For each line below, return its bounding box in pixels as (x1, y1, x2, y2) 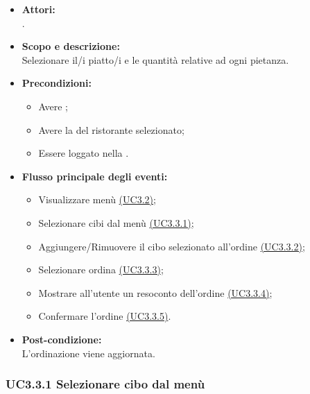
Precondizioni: (21, 76, 92, 90)
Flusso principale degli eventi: (21, 169, 168, 183)
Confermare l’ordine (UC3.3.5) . (38, 309, 171, 323)
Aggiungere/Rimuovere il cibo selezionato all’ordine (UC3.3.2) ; (38, 239, 305, 253)
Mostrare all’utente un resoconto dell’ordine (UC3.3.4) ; (38, 285, 273, 300)
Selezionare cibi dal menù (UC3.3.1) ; (38, 215, 194, 230)
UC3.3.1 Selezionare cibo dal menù (6, 375, 205, 393)
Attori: (21, 2, 55, 16)
